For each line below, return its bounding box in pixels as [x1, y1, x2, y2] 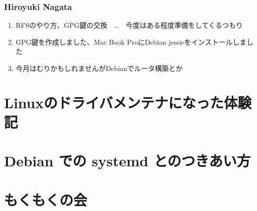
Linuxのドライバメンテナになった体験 [4, 92, 252, 112]
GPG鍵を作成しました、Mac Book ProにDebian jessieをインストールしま [15, 36, 247, 47]
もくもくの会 [4, 189, 88, 210]
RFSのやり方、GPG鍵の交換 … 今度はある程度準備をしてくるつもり [15, 20, 243, 30]
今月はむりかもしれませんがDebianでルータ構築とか [15, 63, 183, 73]
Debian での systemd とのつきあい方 [4, 150, 251, 171]
